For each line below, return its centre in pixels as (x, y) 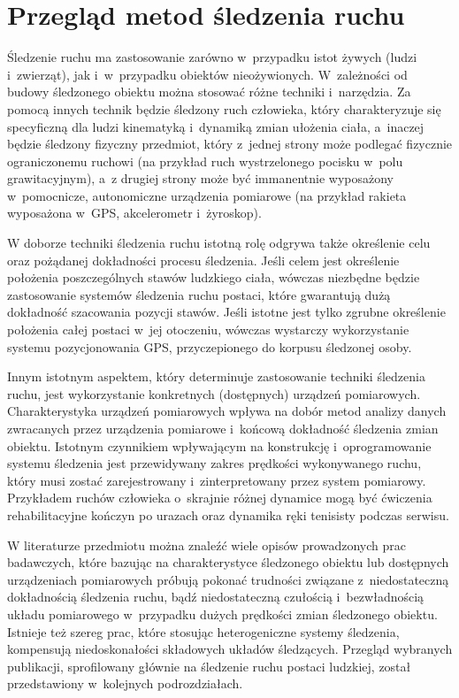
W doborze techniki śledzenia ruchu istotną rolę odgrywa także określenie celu (219, 243)
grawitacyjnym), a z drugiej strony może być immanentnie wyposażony (200, 178)
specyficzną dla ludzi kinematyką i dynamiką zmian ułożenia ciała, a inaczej (216, 126)
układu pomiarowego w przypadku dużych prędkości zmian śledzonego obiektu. (222, 614)
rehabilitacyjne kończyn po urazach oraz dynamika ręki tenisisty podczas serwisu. (228, 514)
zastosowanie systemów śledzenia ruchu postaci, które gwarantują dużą (199, 294)
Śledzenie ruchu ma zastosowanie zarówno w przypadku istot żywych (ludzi (212, 57)
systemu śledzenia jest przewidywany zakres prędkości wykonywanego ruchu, (214, 463)
